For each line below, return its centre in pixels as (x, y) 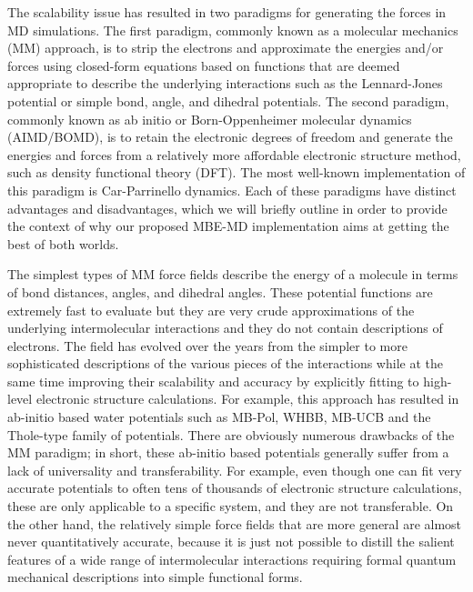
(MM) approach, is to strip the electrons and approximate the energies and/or (226, 48)
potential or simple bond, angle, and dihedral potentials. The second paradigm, (228, 100)
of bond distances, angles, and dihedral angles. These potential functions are (220, 291)
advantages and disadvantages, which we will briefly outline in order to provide (227, 208)
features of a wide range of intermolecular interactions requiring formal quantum (232, 559)
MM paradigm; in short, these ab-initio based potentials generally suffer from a (228, 452)
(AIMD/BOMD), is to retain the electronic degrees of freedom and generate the (230, 137)
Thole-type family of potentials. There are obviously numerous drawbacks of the (231, 434)
